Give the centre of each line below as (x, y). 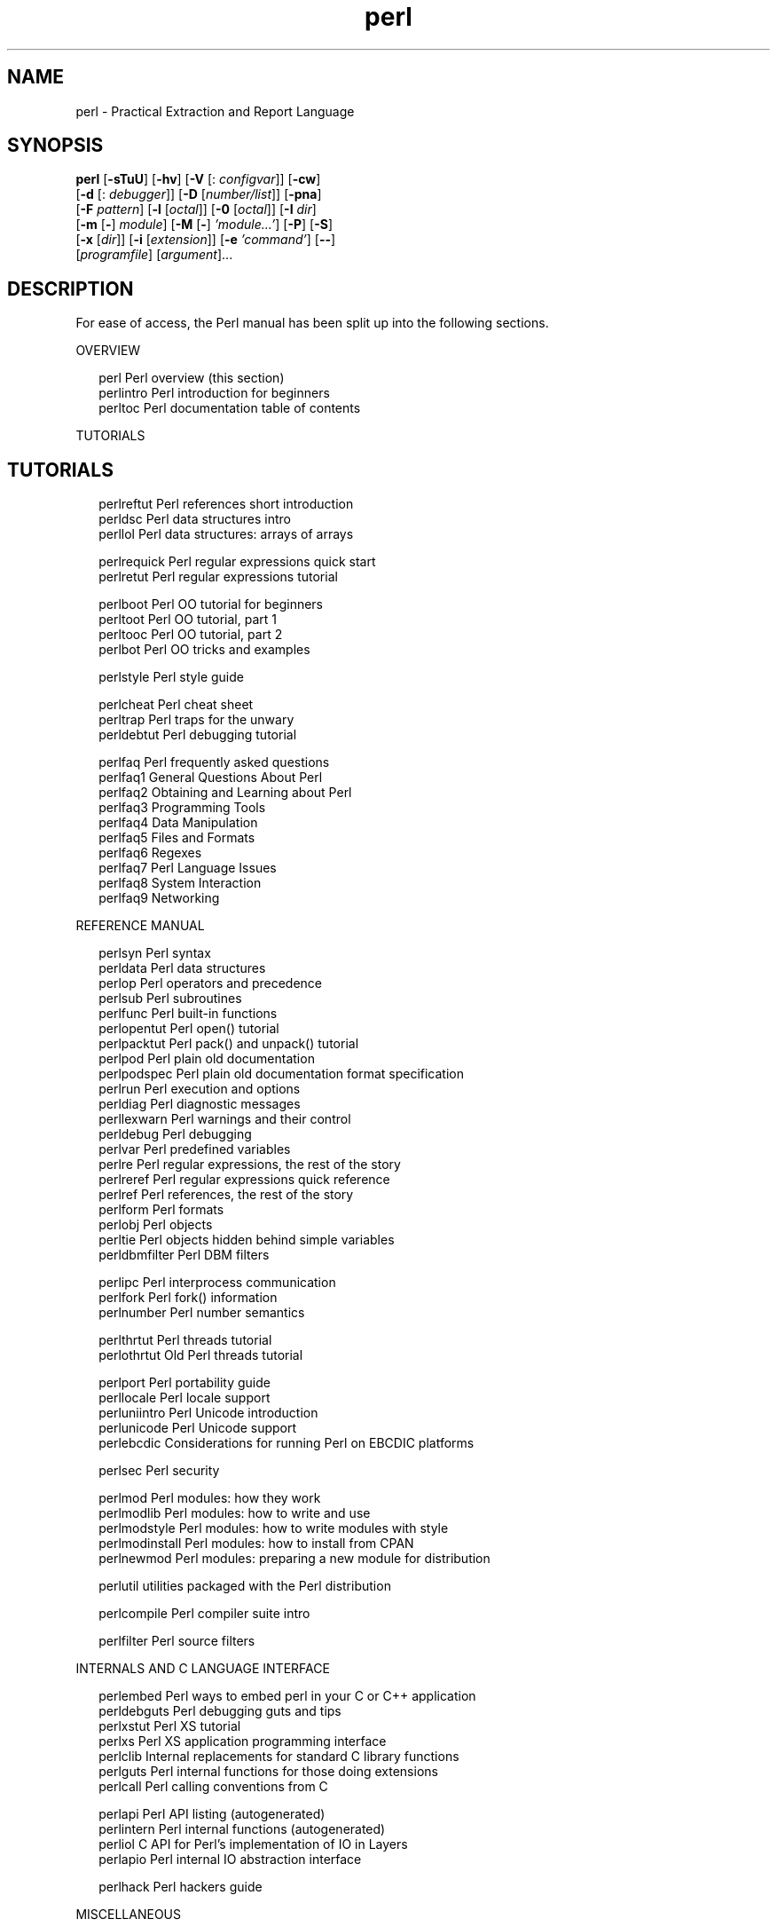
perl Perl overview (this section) (192, 378)
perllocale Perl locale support (184, 1398)
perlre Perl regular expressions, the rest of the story (250, 1165)
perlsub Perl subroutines (170, 999)
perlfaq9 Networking (159, 898)
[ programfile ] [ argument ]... (154, 255)
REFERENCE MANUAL (140, 926)
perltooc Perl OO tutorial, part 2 (191, 635)
